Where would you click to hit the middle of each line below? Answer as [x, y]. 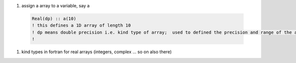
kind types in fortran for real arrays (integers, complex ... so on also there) [97, 52]
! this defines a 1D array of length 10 [81, 25]
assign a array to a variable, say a [55, 6]
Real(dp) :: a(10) [54, 19]
